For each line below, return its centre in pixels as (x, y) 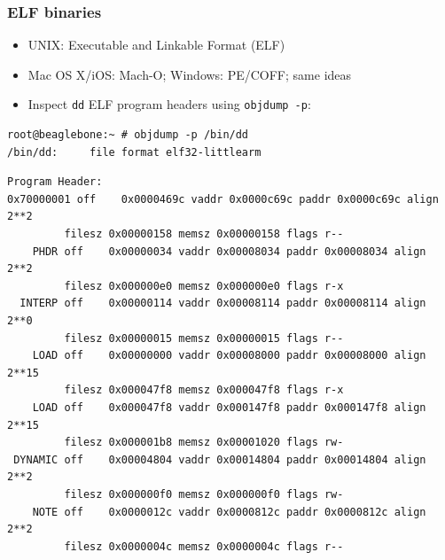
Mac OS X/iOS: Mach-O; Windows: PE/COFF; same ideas (190, 74)
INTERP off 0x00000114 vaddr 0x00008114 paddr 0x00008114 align (223, 303)
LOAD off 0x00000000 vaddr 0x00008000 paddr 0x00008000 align (229, 356)
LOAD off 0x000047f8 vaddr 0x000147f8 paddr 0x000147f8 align (229, 407)
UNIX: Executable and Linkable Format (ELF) (156, 45)
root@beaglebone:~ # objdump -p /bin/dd (128, 135)
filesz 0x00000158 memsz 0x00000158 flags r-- (204, 234)
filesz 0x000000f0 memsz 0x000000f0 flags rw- (204, 494)
